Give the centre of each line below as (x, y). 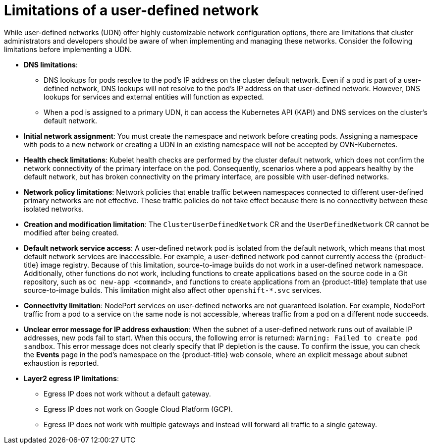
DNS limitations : (51, 64)
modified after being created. (71, 232)
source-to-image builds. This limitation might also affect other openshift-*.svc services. (173, 290)
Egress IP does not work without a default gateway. (127, 393)
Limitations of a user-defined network (132, 10)
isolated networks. (54, 209)
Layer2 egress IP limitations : (71, 378)
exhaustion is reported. (61, 363)
